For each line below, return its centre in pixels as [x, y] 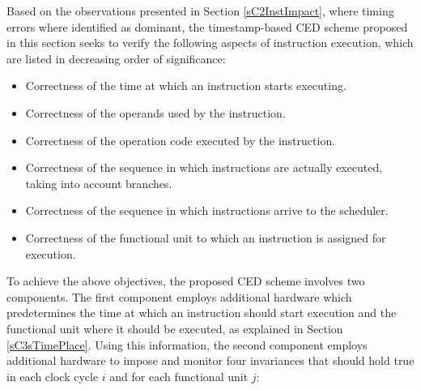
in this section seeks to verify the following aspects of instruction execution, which [210, 43]
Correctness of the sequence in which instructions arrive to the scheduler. [207, 210]
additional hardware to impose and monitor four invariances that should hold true [210, 360]
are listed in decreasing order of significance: [116, 58]
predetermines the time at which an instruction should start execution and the [202, 313]
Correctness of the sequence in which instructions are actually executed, [204, 167]
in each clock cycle [53, 376]
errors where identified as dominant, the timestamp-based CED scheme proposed [207, 26]
